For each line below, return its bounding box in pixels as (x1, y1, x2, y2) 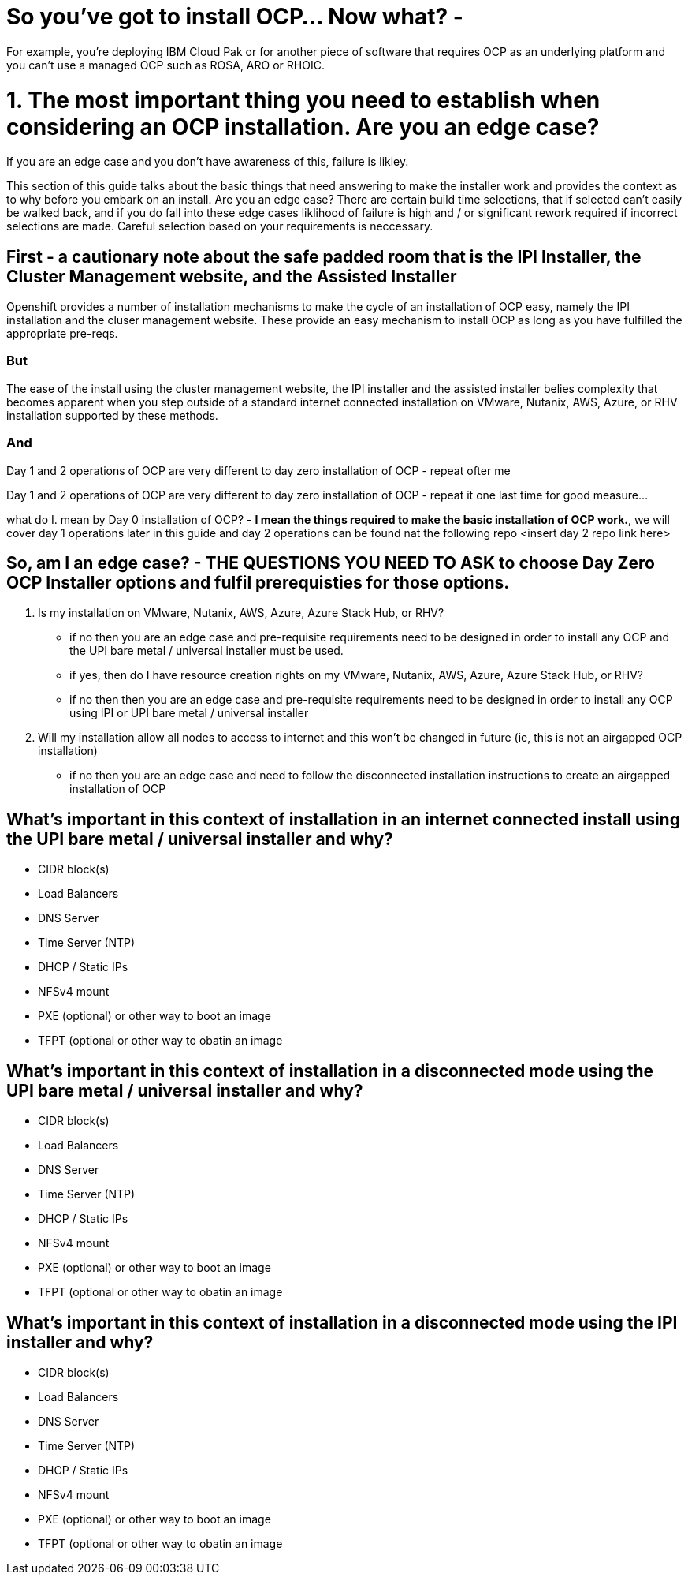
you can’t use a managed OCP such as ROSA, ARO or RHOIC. (6, 58, 325, 72)
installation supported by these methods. (6, 408, 218, 422)
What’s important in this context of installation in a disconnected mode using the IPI (6, 1312, 678, 1332)
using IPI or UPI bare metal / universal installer (69, 706, 309, 720)
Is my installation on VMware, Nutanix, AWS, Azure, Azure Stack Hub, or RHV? (38, 606, 444, 620)
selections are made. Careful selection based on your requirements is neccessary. (6, 219, 433, 234)
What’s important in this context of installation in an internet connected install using (6, 809, 680, 829)
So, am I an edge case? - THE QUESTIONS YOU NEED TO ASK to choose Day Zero (6, 553, 655, 574)
